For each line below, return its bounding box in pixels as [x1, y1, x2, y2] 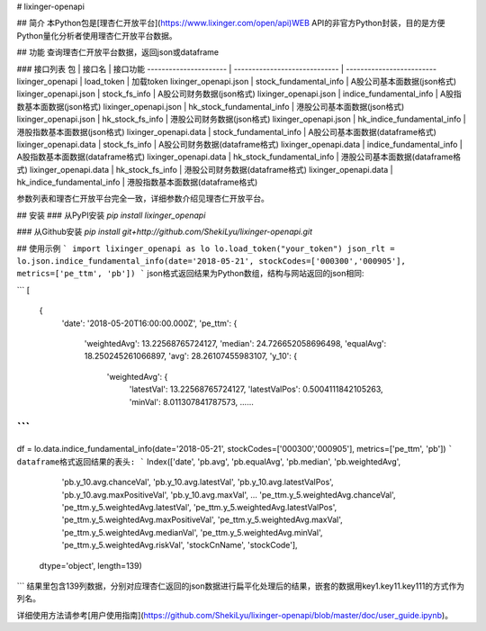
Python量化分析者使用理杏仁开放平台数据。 [16, 30, 177, 41]
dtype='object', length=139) [39, 560, 143, 571]
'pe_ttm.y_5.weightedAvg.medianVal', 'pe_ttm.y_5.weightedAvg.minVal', [61, 527, 323, 537]
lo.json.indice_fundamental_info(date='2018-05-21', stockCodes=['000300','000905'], [16, 257, 407, 266]
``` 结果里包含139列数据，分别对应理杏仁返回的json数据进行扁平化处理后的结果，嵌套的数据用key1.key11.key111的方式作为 [16, 581, 465, 591]
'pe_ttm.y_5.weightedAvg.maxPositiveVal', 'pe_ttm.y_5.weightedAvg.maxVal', [61, 514, 344, 526]
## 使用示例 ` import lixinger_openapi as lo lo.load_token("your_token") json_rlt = [16, 243, 395, 254]
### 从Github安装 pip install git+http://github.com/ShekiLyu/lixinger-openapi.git [16, 226, 313, 238]
